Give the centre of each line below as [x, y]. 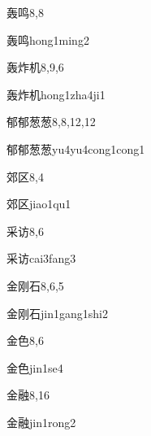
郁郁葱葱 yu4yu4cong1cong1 [76, 148]
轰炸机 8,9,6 [35, 67]
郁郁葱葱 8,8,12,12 [51, 122]
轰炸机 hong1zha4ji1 [56, 94]
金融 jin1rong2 [41, 422]
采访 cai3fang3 [41, 258]
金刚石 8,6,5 [35, 285]
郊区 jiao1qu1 [39, 204]
